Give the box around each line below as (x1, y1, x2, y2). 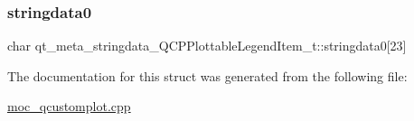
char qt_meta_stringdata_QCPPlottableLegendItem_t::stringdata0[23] (7, 36, 407, 55)
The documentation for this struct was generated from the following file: (7, 66, 408, 85)
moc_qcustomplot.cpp (7, 97, 131, 116)
